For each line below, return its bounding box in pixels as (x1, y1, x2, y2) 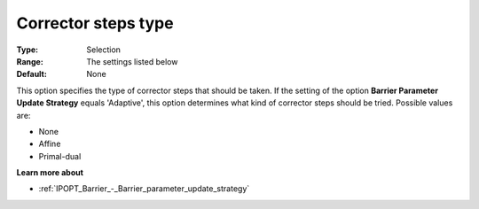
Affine (38, 138, 61, 150)
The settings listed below (86, 56, 178, 66)
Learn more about (16, 167, 84, 178)
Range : (16, 56, 43, 66)
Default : (16, 69, 48, 80)
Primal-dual (38, 151, 82, 161)
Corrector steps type (16, 13, 174, 33)
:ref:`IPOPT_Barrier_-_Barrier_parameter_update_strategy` (38, 183, 250, 194)
